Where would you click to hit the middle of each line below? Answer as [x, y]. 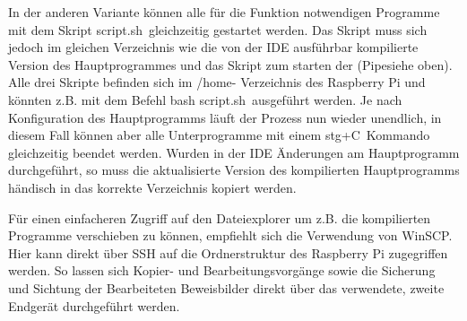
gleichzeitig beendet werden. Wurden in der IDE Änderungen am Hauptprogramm [234, 152]
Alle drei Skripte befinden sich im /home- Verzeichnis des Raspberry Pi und [217, 82]
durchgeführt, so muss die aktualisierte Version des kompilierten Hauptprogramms [234, 170]
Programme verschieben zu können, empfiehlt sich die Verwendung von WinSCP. [230, 235]
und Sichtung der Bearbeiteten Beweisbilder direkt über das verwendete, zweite [226, 287]
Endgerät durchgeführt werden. [94, 305]
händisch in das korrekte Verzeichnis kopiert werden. [152, 187]
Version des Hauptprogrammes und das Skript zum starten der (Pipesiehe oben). [230, 64]
